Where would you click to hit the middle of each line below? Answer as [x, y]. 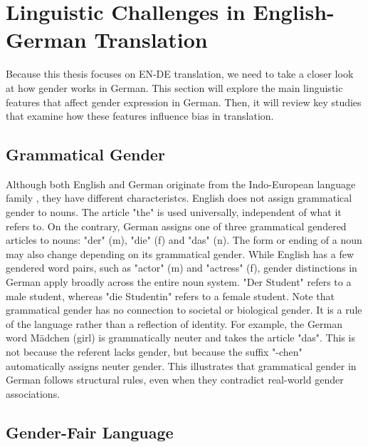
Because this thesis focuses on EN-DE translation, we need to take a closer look [180, 74]
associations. [33, 393]
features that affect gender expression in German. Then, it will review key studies [184, 102]
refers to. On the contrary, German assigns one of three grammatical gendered [176, 226]
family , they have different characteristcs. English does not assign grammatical [179, 198]
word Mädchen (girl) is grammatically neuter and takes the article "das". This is [180, 338]
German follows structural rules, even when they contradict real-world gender [175, 380]
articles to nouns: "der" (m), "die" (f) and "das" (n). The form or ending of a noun [184, 240]
